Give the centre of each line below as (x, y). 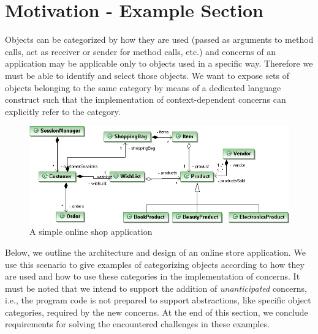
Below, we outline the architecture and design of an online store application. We (155, 252)
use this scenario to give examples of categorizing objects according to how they (155, 264)
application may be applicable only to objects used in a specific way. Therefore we (159, 63)
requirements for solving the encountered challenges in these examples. (137, 324)
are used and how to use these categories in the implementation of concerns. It (153, 276)
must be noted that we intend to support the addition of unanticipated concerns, (156, 288)
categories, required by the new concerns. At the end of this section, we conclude (157, 312)
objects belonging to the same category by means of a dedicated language (143, 87)
